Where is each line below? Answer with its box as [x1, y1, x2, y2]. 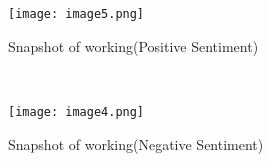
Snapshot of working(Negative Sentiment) [8, 133, 264, 154]
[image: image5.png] [8, 7, 145, 21]
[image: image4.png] [8, 104, 145, 119]
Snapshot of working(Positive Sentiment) [8, 35, 259, 56]
